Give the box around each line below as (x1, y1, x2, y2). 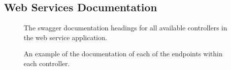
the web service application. (24, 32, 107, 42)
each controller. (24, 58, 70, 68)
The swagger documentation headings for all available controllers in (24, 23, 227, 33)
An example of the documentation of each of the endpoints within (24, 48, 223, 59)
